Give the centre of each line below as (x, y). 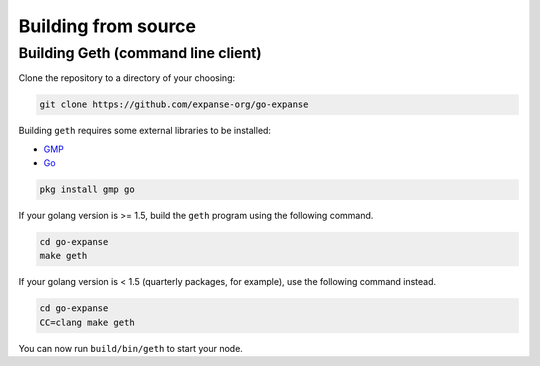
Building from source (107, 26)
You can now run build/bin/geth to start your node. (131, 348)
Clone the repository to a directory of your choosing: (127, 78)
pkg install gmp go (87, 189)
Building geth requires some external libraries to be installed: (145, 131)
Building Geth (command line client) (140, 53)
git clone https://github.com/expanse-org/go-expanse (174, 104)
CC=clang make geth (87, 322)
